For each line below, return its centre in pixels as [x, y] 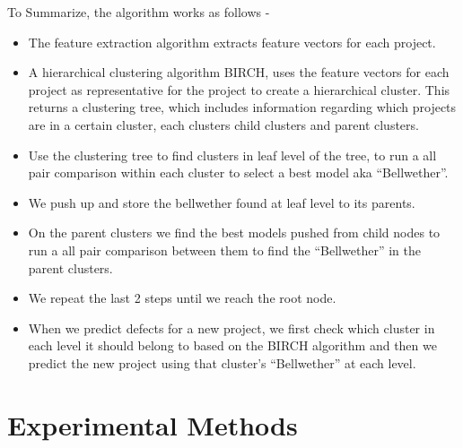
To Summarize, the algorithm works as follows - [139, 12]
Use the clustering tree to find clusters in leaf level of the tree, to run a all [232, 155]
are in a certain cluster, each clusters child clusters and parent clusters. [223, 124]
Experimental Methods [153, 424]
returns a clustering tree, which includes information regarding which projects [242, 107]
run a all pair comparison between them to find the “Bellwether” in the [224, 250]
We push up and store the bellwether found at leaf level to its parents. [222, 202]
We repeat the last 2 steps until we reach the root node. [182, 298]
